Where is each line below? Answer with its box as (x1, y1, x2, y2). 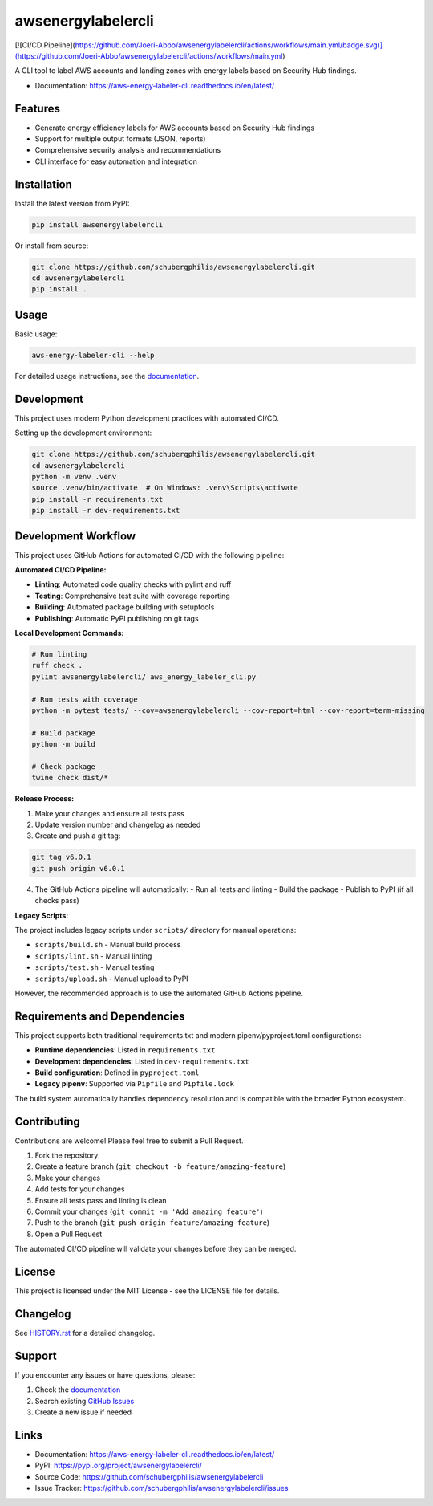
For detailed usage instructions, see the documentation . (14, 371, 200, 381)
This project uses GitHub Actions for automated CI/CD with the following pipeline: (14, 550, 285, 560)
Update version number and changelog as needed (34, 820, 201, 830)
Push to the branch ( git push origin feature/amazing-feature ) (34, 1218, 270, 1227)
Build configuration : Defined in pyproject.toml (34, 1068, 200, 1077)
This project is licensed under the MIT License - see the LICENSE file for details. (14, 1286, 280, 1296)
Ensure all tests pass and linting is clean (34, 1195, 168, 1205)
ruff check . (31, 661, 83, 670)
